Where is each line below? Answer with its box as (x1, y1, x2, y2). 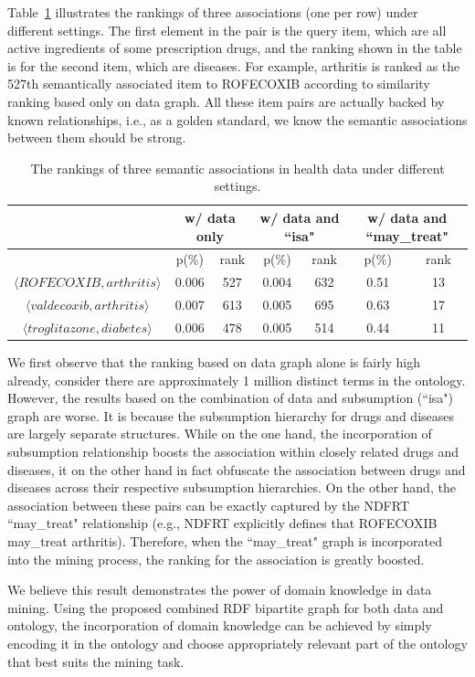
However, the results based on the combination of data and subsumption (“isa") (7, 388, 453, 407)
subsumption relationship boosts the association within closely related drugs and (7, 441, 459, 460)
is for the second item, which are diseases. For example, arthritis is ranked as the (7, 56, 460, 75)
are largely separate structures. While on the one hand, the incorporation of (7, 424, 432, 443)
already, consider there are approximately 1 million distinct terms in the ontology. (7, 370, 466, 389)
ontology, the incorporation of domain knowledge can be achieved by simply (7, 616, 432, 635)
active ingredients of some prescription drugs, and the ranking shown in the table (7, 38, 462, 58)
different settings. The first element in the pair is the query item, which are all (7, 20, 447, 39)
